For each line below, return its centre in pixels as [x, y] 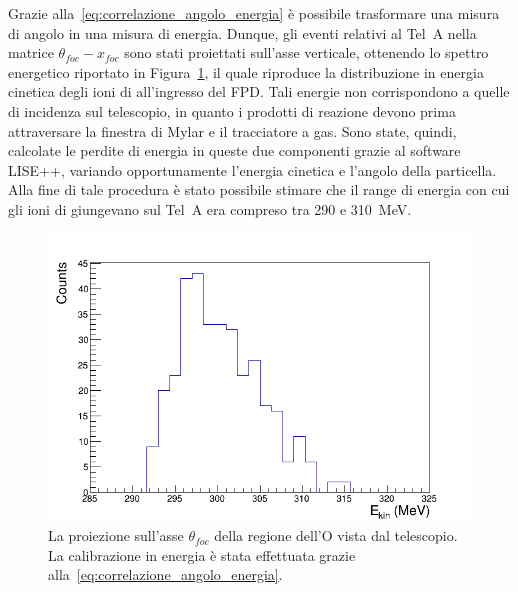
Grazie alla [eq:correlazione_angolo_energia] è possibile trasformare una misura [254, 13]
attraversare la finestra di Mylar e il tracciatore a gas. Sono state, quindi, [232, 130]
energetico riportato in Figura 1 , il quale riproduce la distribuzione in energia [246, 71]
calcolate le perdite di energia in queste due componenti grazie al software [234, 150]
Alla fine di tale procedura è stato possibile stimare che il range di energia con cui [259, 189]
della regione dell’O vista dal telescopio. [336, 535]
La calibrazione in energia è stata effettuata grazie [202, 554]
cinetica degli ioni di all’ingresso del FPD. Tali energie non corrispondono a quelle [259, 91]
